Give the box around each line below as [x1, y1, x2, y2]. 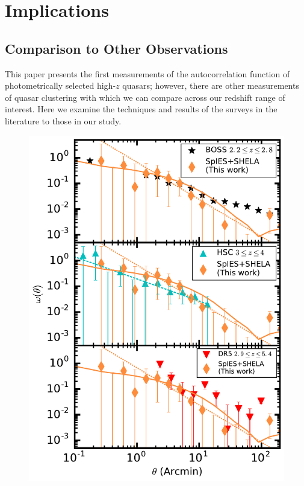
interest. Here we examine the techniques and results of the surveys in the [5, 103, 278, 115]
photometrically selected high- [5, 79, 116, 92]
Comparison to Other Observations [5, 39, 228, 57]
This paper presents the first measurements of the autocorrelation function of [5, 67, 290, 80]
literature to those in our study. [5, 114, 122, 127]
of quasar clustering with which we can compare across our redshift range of [5, 91, 285, 103]
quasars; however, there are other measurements [122, 79, 299, 92]
